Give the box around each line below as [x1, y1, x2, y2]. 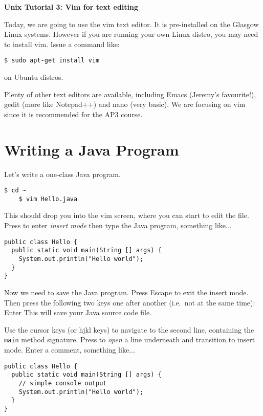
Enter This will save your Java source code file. [4, 307, 152, 318]
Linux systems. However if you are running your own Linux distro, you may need [4, 29, 258, 39]
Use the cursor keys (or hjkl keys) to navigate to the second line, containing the [4, 324, 254, 335]
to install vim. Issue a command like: [4, 38, 120, 49]
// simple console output [18, 379, 107, 387]
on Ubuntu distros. [4, 72, 63, 82]
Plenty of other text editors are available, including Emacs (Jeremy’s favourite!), [4, 89, 256, 99]
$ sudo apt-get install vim [4, 57, 100, 64]
